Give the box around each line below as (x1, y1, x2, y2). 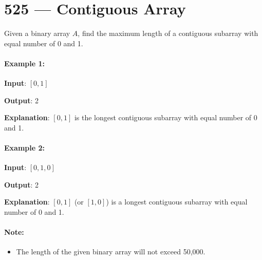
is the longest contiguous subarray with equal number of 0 (74, 112, 257, 123)
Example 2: (4, 142, 45, 153)
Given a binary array (4, 28, 70, 39)
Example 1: (4, 58, 45, 68)
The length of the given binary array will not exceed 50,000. (16, 246, 205, 257)
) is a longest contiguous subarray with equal (106, 196, 248, 207)
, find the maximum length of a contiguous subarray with (78, 28, 258, 39)
